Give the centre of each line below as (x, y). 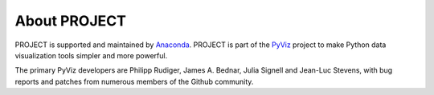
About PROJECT (70, 21)
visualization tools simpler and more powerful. (91, 55)
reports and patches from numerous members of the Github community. (134, 81)
